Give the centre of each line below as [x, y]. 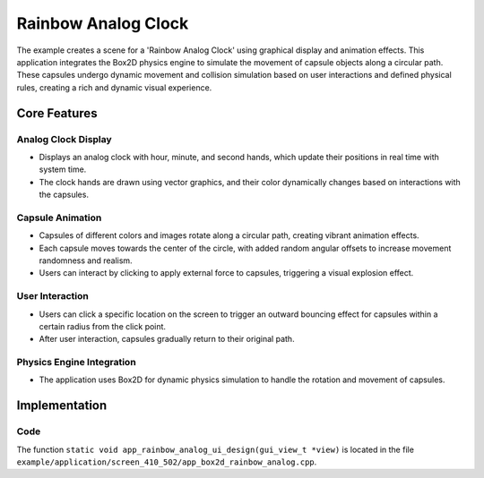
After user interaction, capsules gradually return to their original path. [167, 339]
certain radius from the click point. [102, 326]
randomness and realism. [86, 260]
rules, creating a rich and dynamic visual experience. [114, 87]
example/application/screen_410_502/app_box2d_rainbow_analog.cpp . [167, 462]
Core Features [57, 113]
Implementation [62, 406]
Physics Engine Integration [76, 363]
